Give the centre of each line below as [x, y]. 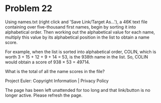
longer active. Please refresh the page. [44, 95]
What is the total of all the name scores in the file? [55, 71]
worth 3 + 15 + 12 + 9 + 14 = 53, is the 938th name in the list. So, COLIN [77, 57]
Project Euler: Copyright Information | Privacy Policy [57, 81]
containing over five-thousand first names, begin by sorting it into [71, 27]
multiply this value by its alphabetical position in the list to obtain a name [77, 37]
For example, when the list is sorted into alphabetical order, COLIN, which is [81, 52]
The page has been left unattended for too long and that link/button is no [78, 90]
